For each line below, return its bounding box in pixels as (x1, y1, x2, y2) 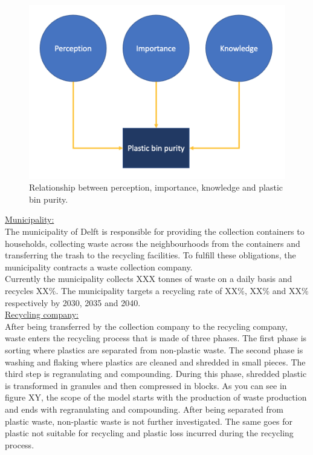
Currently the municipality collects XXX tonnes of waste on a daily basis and (5, 272, 292, 285)
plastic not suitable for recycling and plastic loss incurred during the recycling (5, 427, 294, 439)
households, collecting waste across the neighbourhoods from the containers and (5, 237, 300, 249)
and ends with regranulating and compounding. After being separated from (5, 402, 283, 415)
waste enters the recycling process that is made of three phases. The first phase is (5, 332, 307, 344)
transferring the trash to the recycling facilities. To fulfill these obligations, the (5, 249, 296, 261)
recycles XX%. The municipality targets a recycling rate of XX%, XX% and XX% (5, 284, 309, 297)
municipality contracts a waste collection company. (5, 260, 193, 273)
